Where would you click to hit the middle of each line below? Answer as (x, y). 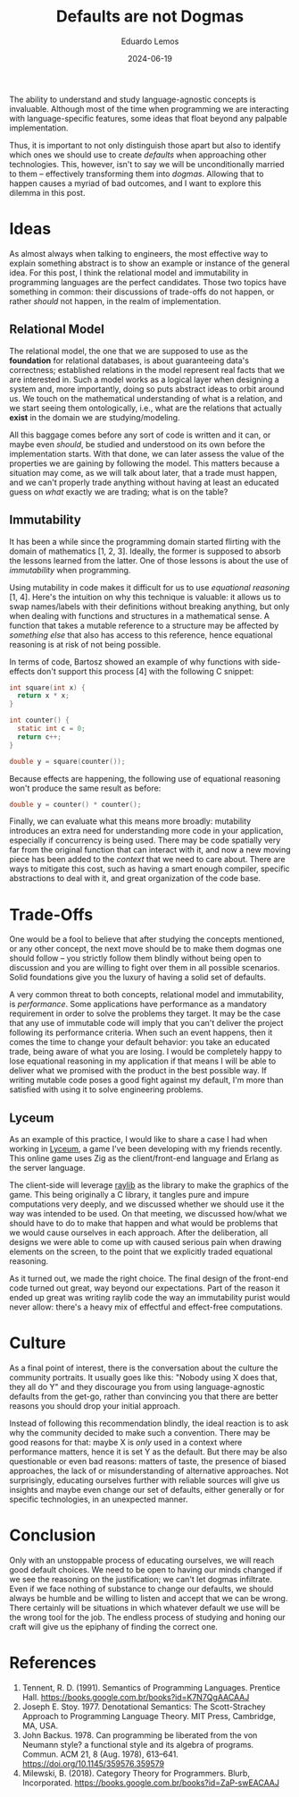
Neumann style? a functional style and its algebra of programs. (138, 1744)
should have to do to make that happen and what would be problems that (144, 1224)
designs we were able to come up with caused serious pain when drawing (145, 1242)
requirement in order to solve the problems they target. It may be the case (145, 1013)
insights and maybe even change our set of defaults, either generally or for (147, 1490)
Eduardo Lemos (150, 41)
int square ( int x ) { (48, 687)
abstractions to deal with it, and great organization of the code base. (135, 878)
